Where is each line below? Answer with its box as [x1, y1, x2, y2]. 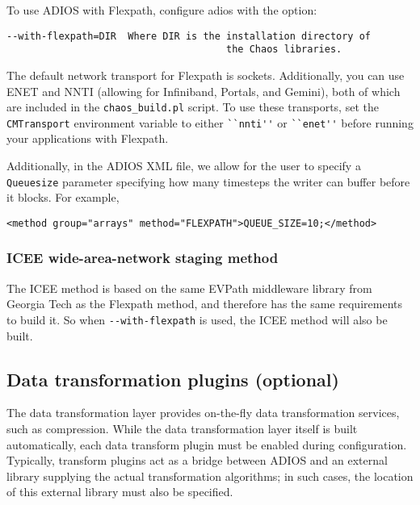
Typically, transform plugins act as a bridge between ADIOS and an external [6, 452, 388, 469]
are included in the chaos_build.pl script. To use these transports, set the [6, 98, 379, 115]
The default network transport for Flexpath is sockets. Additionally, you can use [6, 66, 405, 83]
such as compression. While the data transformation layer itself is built [6, 419, 358, 436]
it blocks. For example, [6, 189, 120, 206]
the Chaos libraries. [226, 44, 342, 56]
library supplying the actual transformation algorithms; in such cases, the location [6, 467, 414, 484]
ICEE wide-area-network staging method [6, 248, 279, 268]
